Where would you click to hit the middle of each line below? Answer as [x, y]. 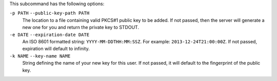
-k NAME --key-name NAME [40, 56]
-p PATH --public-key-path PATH [50, 13]
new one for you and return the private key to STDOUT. [81, 28]
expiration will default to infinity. [56, 49]
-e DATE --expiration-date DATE [50, 35]
